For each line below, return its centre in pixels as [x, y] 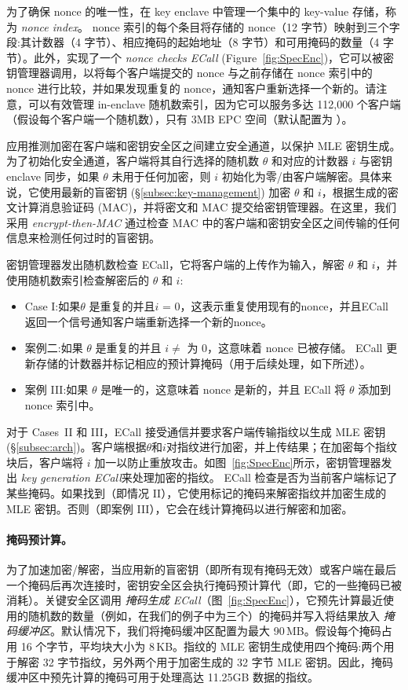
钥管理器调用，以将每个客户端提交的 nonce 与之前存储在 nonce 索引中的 [189, 73]
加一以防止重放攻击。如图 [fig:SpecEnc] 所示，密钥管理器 [238, 462]
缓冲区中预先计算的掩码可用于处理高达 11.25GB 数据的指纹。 [163, 677]
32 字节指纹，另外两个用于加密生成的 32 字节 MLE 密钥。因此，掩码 [218, 661]
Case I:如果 [53, 306]
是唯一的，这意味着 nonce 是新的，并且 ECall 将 [223, 389]
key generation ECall [71, 477]
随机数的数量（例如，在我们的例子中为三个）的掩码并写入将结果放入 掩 [211, 615]
